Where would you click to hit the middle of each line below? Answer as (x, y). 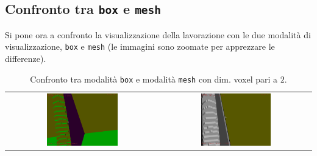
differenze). (26, 59)
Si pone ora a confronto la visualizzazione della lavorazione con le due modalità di (158, 34)
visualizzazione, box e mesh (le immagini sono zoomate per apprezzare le (140, 46)
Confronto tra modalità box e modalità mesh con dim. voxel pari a (154, 79)
